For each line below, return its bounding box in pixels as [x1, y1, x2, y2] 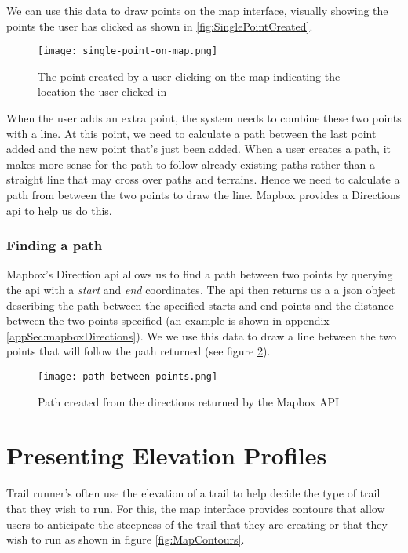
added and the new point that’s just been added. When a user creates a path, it [6, 140, 392, 157]
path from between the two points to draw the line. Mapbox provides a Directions [6, 187, 401, 202]
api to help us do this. [6, 202, 112, 218]
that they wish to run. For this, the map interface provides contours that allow [6, 500, 385, 516]
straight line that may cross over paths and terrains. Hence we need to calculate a [6, 171, 400, 187]
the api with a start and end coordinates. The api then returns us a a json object [6, 282, 395, 297]
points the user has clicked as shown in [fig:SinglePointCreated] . [6, 17, 313, 34]
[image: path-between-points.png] [38, 370, 218, 382]
